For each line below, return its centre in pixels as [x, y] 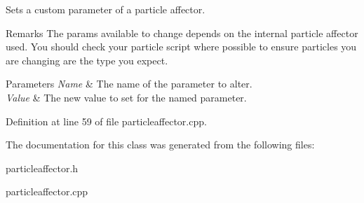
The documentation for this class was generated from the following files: [160, 145]
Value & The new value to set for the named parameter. [126, 97]
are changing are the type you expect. [87, 60]
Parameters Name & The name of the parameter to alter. [129, 84]
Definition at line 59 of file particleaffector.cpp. [106, 121]
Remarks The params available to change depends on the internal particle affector [182, 33]
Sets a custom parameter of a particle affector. [106, 9]
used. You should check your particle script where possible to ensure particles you [181, 47]
